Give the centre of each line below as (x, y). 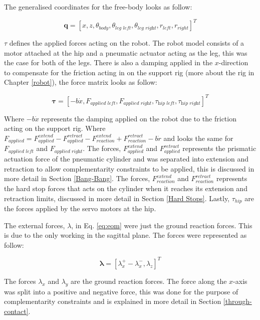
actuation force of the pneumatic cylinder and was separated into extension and (126, 159)
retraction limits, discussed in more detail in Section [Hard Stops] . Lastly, (117, 198)
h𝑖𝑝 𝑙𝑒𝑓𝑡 (166, 104)
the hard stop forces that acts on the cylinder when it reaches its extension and (126, 188)
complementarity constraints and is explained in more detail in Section (113, 301)
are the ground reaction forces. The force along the (149, 281)
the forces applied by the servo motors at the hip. (80, 208)
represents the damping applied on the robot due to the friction (139, 118)
